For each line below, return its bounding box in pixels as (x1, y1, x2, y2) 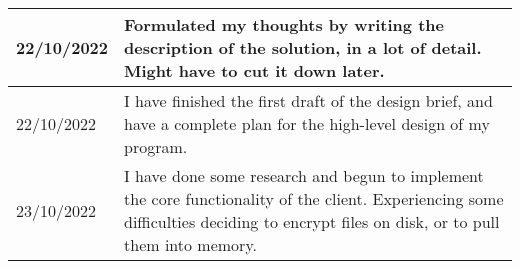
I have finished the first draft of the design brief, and (124, 89, 493, 112)
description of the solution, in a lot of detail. (124, 36, 482, 59)
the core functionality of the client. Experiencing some (124, 187, 504, 210)
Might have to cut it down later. (124, 59, 385, 82)
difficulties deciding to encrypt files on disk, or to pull (124, 210, 500, 233)
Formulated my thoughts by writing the (124, 13, 444, 36)
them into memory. (124, 233, 257, 256)
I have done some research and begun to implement (124, 164, 484, 187)
